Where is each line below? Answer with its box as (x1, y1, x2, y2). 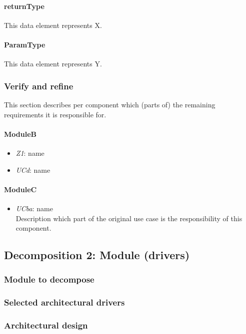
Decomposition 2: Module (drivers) (4, 247, 190, 263)
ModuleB (4, 128, 36, 139)
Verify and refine (4, 79, 73, 92)
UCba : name (15, 203, 53, 213)
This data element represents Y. (4, 58, 102, 69)
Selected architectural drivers (4, 296, 125, 309)
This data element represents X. (4, 19, 102, 30)
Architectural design (4, 319, 88, 332)
